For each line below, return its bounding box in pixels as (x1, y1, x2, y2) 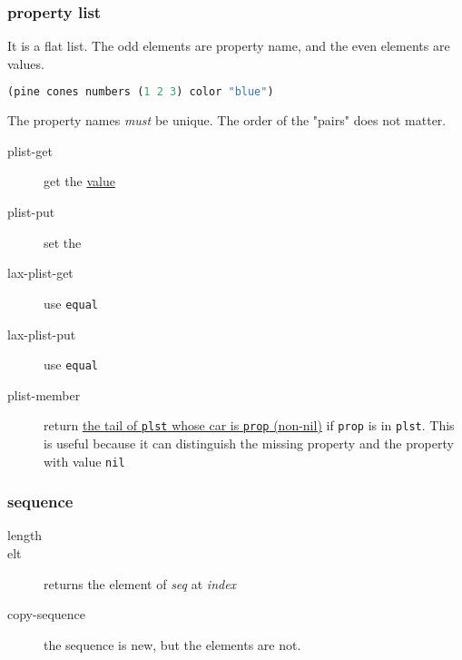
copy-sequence (7, 605, 86, 624)
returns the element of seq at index (44, 574, 237, 593)
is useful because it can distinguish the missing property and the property (44, 434, 454, 452)
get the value (44, 172, 115, 191)
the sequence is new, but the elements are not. (44, 635, 301, 654)
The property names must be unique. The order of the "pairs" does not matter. (7, 111, 447, 130)
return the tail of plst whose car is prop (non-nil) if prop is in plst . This (44, 416, 455, 435)
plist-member (7, 385, 81, 404)
